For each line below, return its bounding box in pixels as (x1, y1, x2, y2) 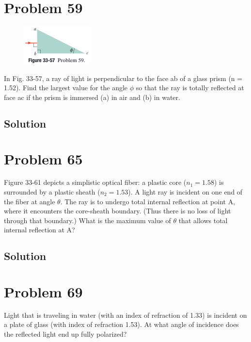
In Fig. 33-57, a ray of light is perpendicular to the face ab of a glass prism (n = (4, 73, 243, 83)
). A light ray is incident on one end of (128, 186, 243, 196)
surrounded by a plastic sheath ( (4, 186, 100, 196)
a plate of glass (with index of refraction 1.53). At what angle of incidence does (4, 319, 239, 329)
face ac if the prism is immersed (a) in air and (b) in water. (4, 92, 180, 102)
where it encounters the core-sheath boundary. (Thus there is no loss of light (4, 206, 231, 216)
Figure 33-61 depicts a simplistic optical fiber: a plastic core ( (4, 177, 187, 187)
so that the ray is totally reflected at (136, 82, 244, 93)
